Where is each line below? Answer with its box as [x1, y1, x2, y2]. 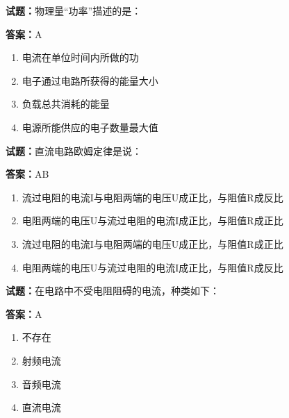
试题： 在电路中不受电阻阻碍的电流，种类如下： [6, 283, 220, 298]
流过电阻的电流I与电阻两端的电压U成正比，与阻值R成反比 [22, 190, 283, 204]
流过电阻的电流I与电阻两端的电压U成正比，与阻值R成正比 [22, 236, 283, 251]
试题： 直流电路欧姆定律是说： [6, 143, 142, 158]
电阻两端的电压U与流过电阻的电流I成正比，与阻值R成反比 [22, 260, 283, 274]
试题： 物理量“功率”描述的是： [6, 3, 142, 17]
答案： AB [6, 167, 49, 181]
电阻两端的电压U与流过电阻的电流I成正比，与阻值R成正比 [22, 213, 283, 228]
